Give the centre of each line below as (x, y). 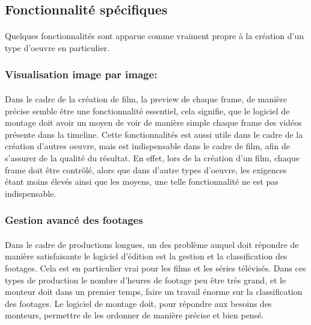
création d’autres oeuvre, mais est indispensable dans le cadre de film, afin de (147, 146)
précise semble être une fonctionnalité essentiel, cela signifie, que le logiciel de (147, 110)
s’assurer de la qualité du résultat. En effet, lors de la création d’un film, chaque (152, 157)
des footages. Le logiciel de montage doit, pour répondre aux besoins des (138, 303)
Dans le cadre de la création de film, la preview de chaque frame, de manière (146, 99)
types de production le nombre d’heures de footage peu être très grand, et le (146, 280)
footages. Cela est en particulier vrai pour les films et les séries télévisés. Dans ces (155, 268)
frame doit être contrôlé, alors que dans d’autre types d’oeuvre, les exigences (146, 169)
